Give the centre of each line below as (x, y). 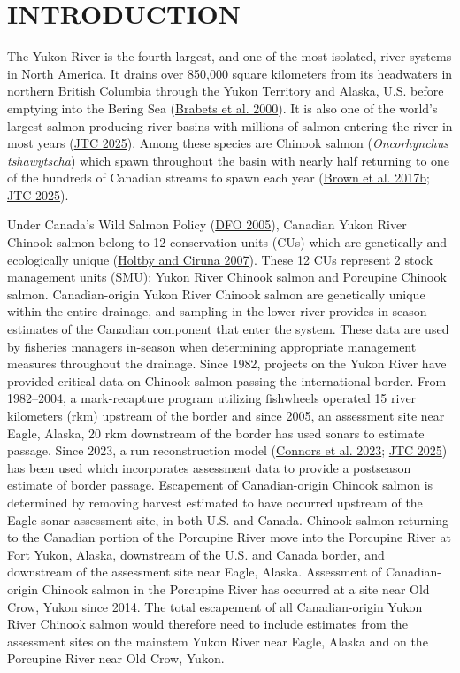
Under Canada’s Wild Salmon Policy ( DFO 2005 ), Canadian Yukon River (207, 224)
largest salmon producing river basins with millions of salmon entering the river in (230, 125)
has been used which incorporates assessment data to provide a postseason (209, 467)
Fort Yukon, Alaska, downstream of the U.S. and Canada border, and (196, 554)
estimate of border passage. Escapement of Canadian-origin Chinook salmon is (220, 485)
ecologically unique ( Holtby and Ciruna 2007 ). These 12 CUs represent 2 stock (220, 259)
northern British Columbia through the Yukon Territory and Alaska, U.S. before (226, 91)
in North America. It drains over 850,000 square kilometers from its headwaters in (230, 73)
